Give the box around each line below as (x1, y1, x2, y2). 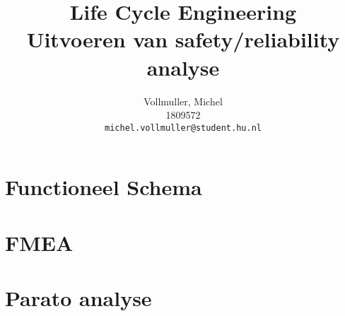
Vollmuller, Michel (144, 93, 223, 108)
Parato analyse (5, 283, 152, 312)
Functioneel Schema (5, 172, 202, 201)
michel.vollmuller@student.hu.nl (105, 122, 262, 133)
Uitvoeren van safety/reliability (26, 25, 340, 54)
